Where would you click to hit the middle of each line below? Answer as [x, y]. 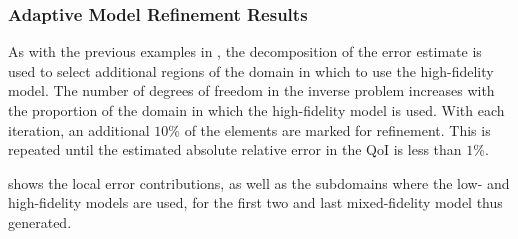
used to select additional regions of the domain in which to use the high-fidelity [251, 70]
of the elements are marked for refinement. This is [337, 129]
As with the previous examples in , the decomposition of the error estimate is [245, 51]
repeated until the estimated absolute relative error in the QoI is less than [235, 149]
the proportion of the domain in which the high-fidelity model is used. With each [256, 110]
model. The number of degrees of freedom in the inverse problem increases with [251, 90]
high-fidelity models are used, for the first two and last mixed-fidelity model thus [255, 202]
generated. [40, 221]
